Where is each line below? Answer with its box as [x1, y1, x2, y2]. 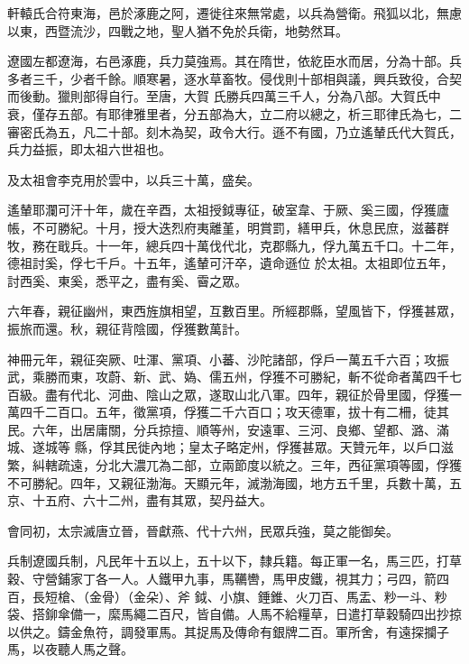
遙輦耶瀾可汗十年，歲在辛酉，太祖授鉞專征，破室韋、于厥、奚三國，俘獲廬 [7, 200, 449, 219]
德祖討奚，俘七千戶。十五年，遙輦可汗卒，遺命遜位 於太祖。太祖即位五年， [7, 254, 454, 272]
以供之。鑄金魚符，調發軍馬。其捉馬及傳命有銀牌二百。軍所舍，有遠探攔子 [7, 622, 449, 641]
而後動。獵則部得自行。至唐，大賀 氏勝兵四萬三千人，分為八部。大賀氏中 [7, 87, 441, 106]
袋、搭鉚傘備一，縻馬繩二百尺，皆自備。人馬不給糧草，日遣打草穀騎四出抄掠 [7, 604, 462, 623]
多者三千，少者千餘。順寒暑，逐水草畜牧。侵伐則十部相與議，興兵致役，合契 [7, 69, 462, 88]
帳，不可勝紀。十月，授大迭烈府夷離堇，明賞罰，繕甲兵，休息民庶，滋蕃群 [7, 217, 449, 236]
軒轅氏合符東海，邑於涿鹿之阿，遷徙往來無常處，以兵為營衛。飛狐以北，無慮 [7, 4, 462, 22]
